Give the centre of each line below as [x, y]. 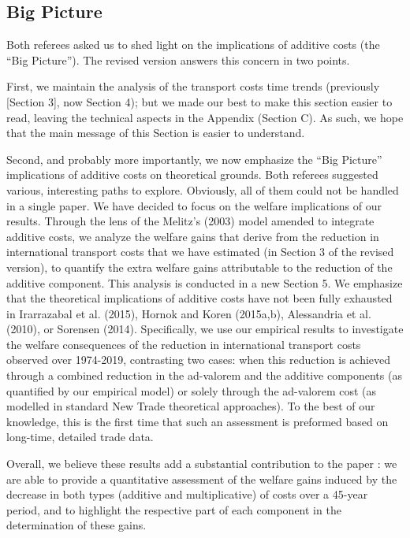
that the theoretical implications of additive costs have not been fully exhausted [199, 298]
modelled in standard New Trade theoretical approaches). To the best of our [191, 406]
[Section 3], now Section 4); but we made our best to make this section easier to [199, 101]
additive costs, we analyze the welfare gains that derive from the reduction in [193, 236]
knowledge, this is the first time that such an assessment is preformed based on [198, 421]
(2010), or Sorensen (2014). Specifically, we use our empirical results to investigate [205, 329]
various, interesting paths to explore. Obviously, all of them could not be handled [203, 189]
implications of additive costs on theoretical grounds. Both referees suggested [192, 174]
